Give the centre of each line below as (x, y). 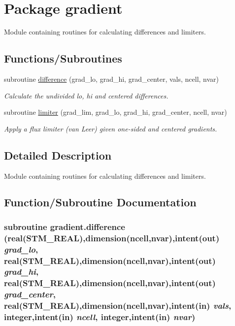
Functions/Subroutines (63, 58)
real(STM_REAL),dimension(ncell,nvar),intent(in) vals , (118, 306)
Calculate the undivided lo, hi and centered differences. (86, 95)
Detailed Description (58, 155)
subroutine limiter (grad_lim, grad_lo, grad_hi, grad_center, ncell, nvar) (116, 112)
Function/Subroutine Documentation (100, 202)
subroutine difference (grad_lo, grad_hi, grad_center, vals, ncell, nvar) (112, 79)
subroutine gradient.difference (65, 226)
